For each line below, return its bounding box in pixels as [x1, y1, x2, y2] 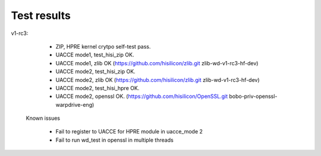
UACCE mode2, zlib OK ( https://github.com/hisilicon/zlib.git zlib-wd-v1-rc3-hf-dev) [55, 76, 260, 83]
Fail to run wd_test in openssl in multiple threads [55, 136, 174, 144]
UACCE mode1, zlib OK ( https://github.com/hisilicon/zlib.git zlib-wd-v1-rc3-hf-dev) [55, 59, 259, 66]
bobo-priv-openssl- [229, 93, 278, 100]
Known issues [26, 114, 61, 122]
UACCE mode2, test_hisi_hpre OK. [55, 84, 140, 91]
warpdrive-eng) [55, 101, 95, 108]
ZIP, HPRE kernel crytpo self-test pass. [55, 43, 151, 50]
